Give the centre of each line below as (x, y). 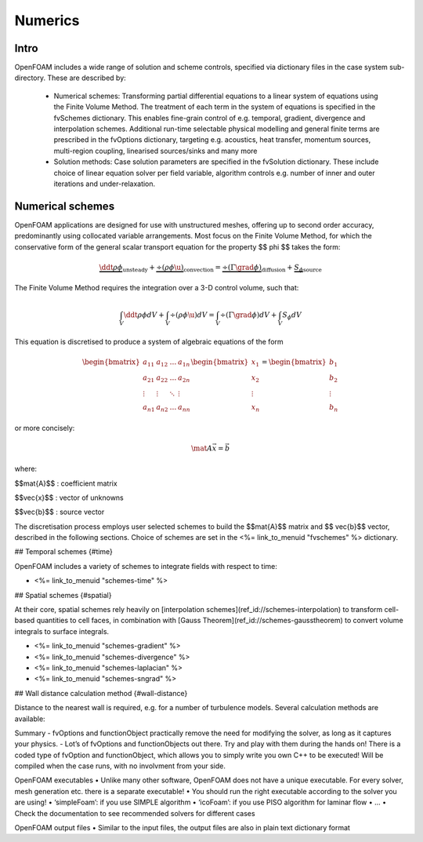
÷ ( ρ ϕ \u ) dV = (192, 315)
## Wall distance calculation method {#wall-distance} (101, 693)
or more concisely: (45, 428)
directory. (30, 78)
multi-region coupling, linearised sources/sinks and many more (155, 151)
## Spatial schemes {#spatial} (63, 595)
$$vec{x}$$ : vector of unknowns (69, 498)
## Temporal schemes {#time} (64, 552)
